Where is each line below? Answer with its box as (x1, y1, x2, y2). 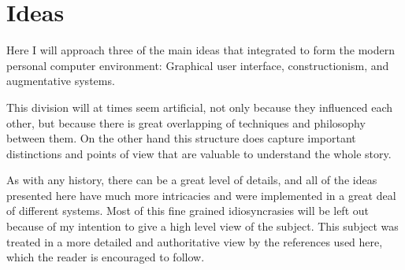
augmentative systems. (6, 72, 115, 89)
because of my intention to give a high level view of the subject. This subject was (6, 218, 399, 235)
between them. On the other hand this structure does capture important (6, 130, 356, 146)
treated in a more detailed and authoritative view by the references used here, (6, 233, 383, 250)
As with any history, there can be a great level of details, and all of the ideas (6, 172, 377, 188)
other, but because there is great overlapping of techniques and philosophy (6, 114, 366, 131)
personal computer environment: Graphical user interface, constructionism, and (6, 57, 389, 73)
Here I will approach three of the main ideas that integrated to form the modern (6, 42, 396, 58)
